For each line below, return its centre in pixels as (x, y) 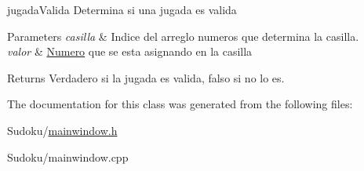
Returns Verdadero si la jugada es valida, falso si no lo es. (146, 77)
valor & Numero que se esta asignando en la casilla (130, 51)
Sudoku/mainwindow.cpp (68, 156)
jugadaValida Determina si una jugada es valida (122, 9)
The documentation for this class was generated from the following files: (180, 104)
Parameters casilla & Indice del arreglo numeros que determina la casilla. (183, 36)
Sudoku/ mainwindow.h (62, 130)
